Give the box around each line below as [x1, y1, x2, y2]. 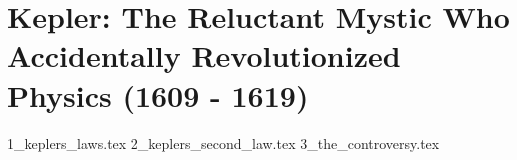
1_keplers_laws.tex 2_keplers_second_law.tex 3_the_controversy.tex [7, 132, 440, 153]
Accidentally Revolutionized [7, 35, 401, 76]
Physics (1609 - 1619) [7, 74, 309, 115]
